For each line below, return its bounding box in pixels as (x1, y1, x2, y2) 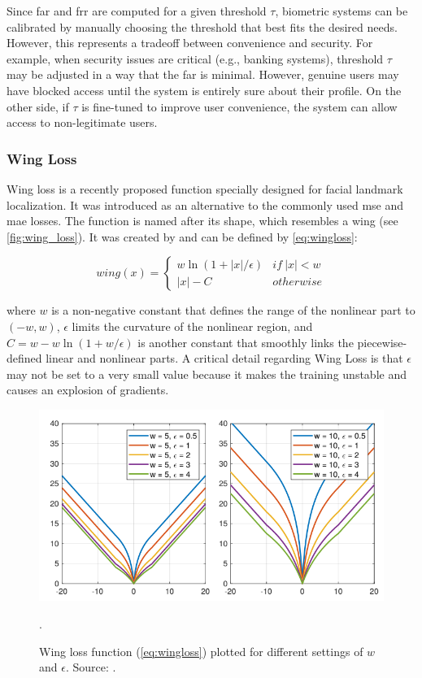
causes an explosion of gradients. (7, 381, 169, 398)
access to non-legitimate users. (7, 114, 158, 131)
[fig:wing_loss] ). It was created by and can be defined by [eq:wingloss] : (7, 228, 358, 245)
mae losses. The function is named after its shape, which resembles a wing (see (7, 212, 398, 229)
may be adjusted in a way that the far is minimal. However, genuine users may (7, 66, 399, 83)
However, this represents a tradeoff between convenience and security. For (7, 34, 373, 51)
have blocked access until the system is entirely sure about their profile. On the (7, 81, 402, 98)
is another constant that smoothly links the (137, 333, 354, 350)
